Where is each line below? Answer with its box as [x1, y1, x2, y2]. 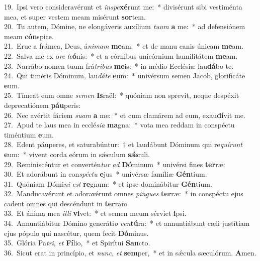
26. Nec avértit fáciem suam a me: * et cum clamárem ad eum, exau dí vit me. [4, 109, 245, 120]
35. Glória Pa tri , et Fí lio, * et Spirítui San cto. [4, 237, 150, 248]
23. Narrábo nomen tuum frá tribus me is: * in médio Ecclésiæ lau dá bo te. [4, 60, 234, 71]
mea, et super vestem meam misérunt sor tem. [4, 11, 146, 22]
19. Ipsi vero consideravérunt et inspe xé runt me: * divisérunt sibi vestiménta [4, 2, 242, 12]
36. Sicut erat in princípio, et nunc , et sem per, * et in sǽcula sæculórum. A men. [4, 247, 256, 257]
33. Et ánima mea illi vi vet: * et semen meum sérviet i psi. [4, 208, 187, 218]
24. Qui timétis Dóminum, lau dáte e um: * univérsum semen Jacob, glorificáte [4, 70, 245, 81]
